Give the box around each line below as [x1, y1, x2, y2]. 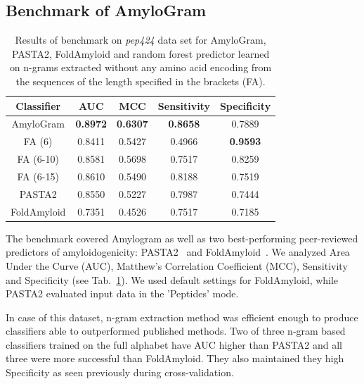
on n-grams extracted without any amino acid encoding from [9, 60, 272, 75]
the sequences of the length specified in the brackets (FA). [15, 73, 266, 88]
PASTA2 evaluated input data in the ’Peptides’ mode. [6, 286, 239, 301]
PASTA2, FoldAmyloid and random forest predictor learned [11, 46, 270, 61]
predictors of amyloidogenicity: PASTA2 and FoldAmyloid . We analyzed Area [6, 244, 350, 259]
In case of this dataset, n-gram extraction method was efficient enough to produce [6, 309, 358, 324]
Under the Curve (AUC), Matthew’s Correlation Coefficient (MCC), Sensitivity [6, 258, 348, 273]
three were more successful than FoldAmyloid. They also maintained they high [6, 351, 344, 366]
